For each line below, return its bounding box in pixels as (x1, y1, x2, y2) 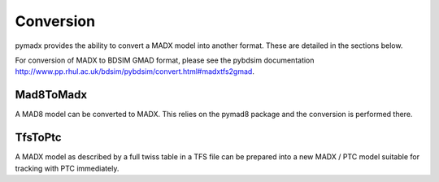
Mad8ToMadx (15, 88, 88, 102)
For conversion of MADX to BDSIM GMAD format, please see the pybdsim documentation (15, 55, 315, 65)
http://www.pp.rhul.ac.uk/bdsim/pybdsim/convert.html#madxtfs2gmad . (15, 67, 255, 76)
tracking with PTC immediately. (15, 163, 120, 173)
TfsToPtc (15, 131, 62, 145)
